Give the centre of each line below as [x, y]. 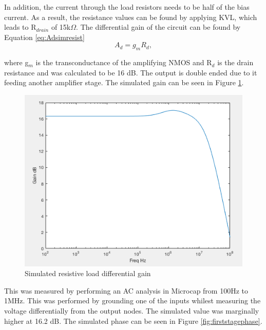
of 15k [61, 27]
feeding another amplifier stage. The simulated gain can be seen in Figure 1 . [124, 82]
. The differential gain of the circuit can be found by [158, 27]
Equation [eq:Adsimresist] [44, 37]
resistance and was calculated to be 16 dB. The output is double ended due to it [131, 72]
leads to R [20, 27]
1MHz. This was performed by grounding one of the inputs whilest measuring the [132, 300]
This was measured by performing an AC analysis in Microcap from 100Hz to [126, 290]
